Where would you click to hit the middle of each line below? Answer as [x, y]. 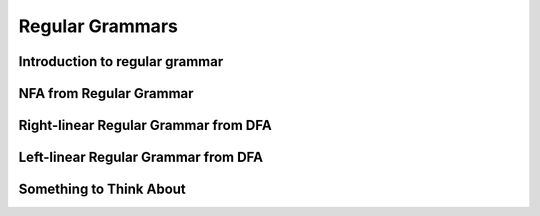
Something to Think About [102, 189]
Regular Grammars [98, 26]
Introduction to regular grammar [121, 61]
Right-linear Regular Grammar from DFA [145, 125]
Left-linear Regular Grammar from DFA [141, 157]
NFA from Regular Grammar [106, 93]
